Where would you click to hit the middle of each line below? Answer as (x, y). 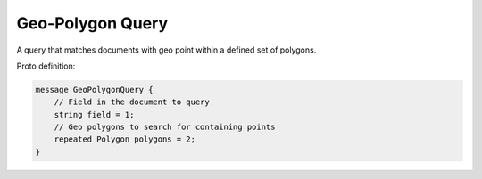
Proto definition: (46, 66)
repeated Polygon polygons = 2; (125, 139)
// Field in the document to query (132, 102)
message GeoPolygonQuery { (94, 89)
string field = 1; (94, 114)
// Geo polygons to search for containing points (165, 127)
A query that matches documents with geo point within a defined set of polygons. (166, 50)
